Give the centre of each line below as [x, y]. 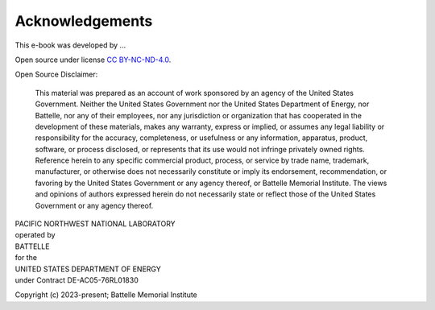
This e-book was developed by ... [70, 45]
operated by [35, 235]
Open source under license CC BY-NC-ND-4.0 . [93, 60]
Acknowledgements [84, 21]
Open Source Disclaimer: [56, 74]
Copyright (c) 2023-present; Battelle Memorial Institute [106, 295]
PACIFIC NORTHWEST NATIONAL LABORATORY [95, 224]
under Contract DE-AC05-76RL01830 [77, 280]
